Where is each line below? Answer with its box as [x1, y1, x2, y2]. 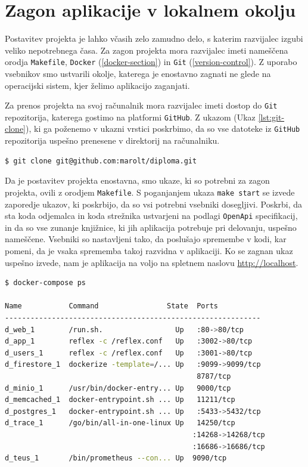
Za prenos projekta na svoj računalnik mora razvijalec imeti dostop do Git [5, 99, 278, 112]
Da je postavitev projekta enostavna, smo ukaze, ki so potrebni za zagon [5, 174, 270, 187]
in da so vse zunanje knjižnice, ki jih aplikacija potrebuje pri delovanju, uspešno [5, 221, 297, 233]
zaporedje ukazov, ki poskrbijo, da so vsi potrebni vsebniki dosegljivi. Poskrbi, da [5, 197, 303, 210]
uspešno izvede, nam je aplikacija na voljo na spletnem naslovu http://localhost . [5, 256, 298, 268]
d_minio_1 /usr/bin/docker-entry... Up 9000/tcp [5, 384, 231, 392]
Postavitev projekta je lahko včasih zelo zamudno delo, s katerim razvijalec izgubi [5, 32, 303, 45]
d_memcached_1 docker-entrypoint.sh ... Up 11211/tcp [5, 395, 235, 404]
